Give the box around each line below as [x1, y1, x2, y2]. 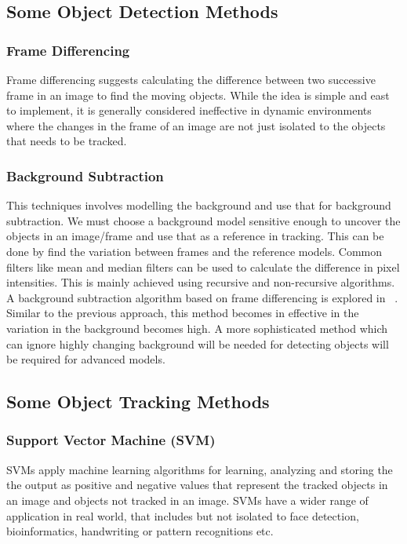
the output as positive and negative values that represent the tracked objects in [6, 476, 388, 493]
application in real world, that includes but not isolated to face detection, [6, 507, 359, 524]
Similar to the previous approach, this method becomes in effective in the [6, 305, 359, 321]
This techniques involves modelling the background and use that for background [6, 197, 391, 214]
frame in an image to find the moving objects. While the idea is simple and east [6, 86, 390, 103]
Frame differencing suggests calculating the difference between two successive [6, 71, 376, 87]
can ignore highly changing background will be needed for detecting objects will [6, 335, 389, 352]
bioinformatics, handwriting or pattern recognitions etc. [6, 523, 274, 539]
